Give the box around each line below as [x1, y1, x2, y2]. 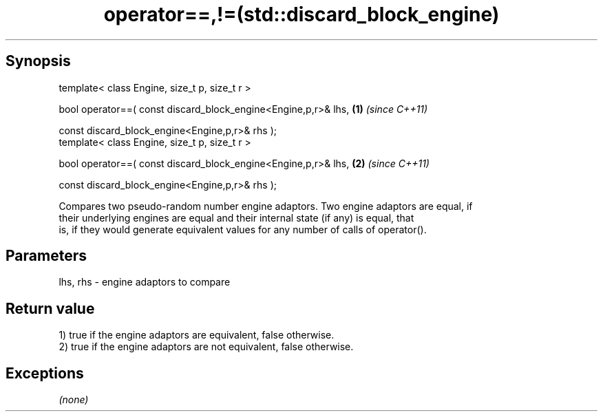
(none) [59, 394, 89, 406]
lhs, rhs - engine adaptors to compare [59, 276, 231, 288]
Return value [6, 299, 95, 317]
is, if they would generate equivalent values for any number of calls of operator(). [59, 223, 427, 235]
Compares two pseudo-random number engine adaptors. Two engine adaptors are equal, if [59, 200, 473, 212]
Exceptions [6, 364, 84, 382]
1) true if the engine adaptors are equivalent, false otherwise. [59, 329, 335, 341]
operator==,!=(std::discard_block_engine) [103, 3, 500, 26]
